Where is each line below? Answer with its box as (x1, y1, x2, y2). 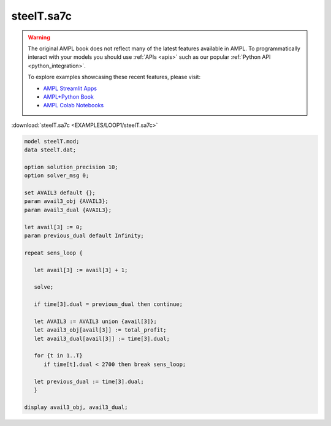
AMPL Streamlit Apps (43, 85, 97, 92)
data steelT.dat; (24, 146, 77, 153)
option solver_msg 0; (24, 172, 89, 179)
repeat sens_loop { (24, 249, 83, 256)
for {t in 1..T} (34, 352, 83, 359)
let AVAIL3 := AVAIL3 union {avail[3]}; (34, 318, 158, 325)
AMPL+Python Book (43, 93, 94, 101)
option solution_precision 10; (24, 163, 119, 170)
